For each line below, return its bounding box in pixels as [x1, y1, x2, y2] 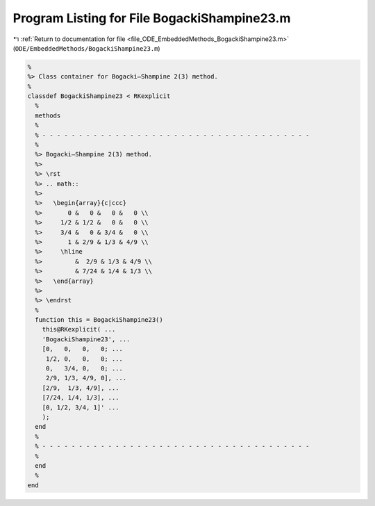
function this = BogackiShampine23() [35, 316, 163, 324]
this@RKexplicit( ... [42, 325, 116, 334]
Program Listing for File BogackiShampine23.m [12, 10, 291, 26]
